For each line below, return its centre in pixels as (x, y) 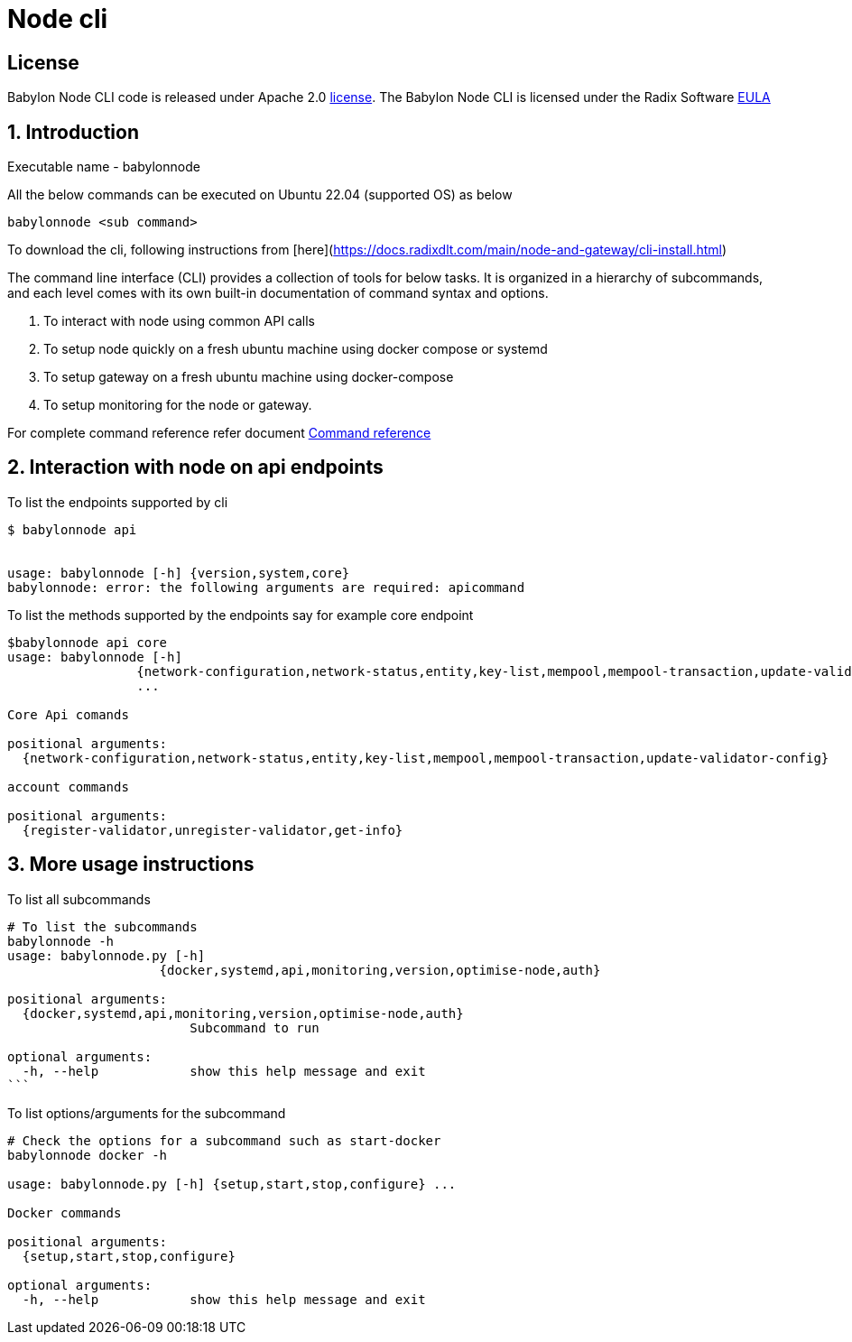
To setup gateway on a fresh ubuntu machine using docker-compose (249, 377)
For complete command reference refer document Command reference (219, 433)
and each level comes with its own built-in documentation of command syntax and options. (278, 293)
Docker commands (65, 1212)
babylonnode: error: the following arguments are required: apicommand (266, 587)
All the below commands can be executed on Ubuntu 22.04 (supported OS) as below (260, 195)
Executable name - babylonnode (104, 167)
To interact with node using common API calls (180, 321)
